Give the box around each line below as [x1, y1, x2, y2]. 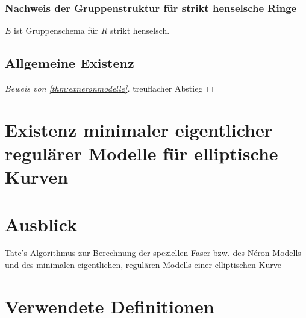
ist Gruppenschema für [14, 24, 98, 37]
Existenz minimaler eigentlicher [5, 117, 272, 142]
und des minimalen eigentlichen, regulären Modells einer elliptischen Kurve [5, 258, 281, 271]
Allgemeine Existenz [5, 54, 134, 72]
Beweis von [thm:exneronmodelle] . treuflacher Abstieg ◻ [5, 82, 214, 95]
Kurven [5, 164, 69, 189]
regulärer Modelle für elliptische [5, 140, 278, 165]
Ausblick [5, 211, 78, 236]
